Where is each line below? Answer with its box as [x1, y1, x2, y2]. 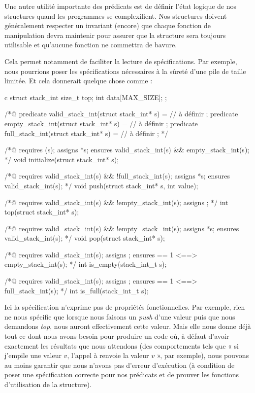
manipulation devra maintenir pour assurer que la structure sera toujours [4, 30, 226, 40]
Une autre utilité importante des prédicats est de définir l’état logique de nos [4, 1, 237, 11]
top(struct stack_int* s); [4, 207, 79, 217]
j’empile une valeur [4, 350, 62, 360]
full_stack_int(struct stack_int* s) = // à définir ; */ [4, 128, 168, 138]
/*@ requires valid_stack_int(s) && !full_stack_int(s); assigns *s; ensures [4, 171, 230, 181]
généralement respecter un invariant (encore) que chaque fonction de [4, 20, 211, 31]
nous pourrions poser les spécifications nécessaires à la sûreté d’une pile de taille [4, 66, 246, 76]
